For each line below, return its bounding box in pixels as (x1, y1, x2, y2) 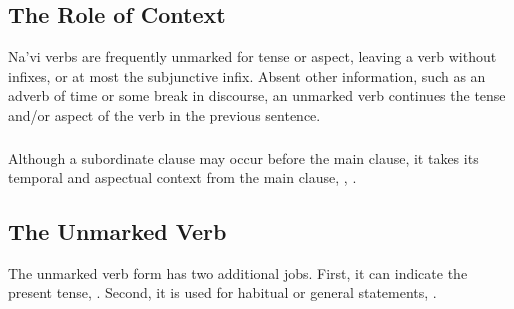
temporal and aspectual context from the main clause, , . (8, 167, 357, 188)
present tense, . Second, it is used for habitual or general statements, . (8, 282, 437, 303)
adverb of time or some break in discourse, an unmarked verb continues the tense (8, 85, 506, 106)
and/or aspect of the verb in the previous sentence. (8, 104, 321, 125)
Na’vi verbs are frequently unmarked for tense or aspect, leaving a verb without (8, 46, 497, 67)
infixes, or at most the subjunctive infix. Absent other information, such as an (8, 65, 486, 86)
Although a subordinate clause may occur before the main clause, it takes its (8, 147, 479, 168)
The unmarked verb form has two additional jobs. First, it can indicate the (8, 262, 468, 283)
